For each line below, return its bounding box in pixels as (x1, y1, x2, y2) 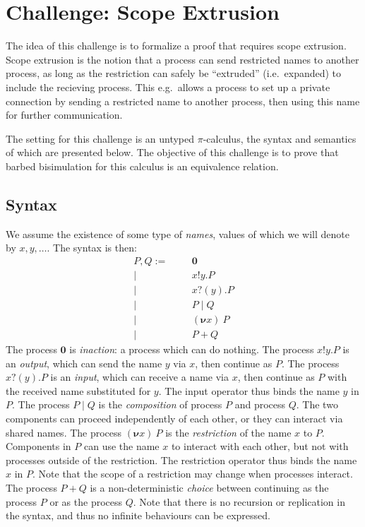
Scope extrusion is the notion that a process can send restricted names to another (6, 52, 359, 66)
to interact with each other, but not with (171, 439, 349, 454)
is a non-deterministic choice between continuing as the (90, 480, 329, 495)
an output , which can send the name (6, 355, 162, 370)
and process (234, 397, 286, 412)
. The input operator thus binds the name (158, 383, 340, 398)
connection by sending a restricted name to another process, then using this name (6, 93, 360, 108)
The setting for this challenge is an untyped (6, 131, 195, 146)
